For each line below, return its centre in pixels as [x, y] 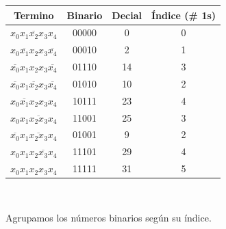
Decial [127, 15]
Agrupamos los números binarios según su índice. [109, 217]
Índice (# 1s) [184, 15]
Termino [34, 15]
